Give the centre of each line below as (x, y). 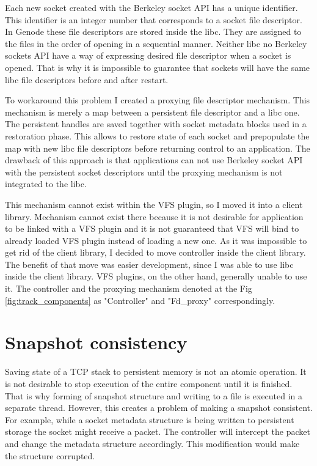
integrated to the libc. (46, 184)
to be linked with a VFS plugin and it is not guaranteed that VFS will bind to (152, 228)
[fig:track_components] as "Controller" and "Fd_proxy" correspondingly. (140, 300)
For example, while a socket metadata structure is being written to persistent (150, 419)
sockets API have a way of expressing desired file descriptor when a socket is (148, 55)
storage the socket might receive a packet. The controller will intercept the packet (158, 431)
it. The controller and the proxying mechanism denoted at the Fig (129, 288)
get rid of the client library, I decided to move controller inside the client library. (155, 252)
